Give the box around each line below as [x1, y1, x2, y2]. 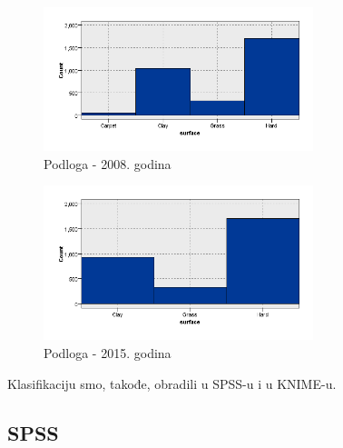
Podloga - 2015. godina [44, 343, 171, 362]
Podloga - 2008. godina [44, 154, 171, 173]
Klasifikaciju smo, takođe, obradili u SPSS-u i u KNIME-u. [7, 373, 337, 393]
